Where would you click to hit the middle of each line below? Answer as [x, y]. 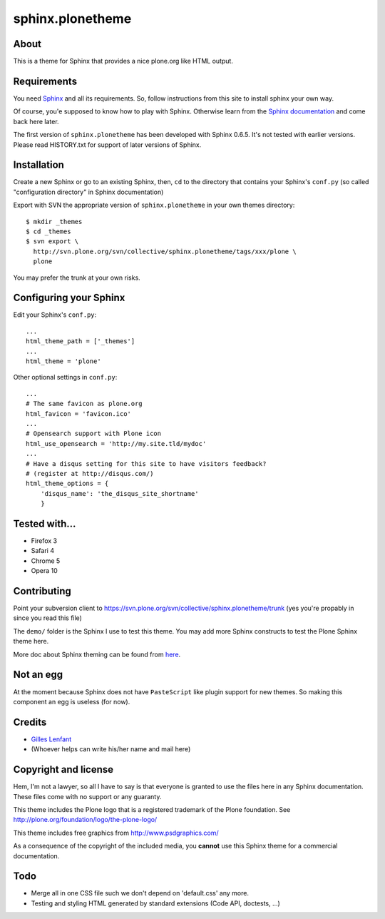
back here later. [36, 121]
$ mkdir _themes [54, 222]
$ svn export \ [52, 242]
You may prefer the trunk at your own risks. [77, 278]
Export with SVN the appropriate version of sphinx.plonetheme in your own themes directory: [154, 205]
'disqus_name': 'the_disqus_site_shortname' [119, 493]
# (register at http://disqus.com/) [90, 473]
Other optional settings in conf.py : [65, 377]
